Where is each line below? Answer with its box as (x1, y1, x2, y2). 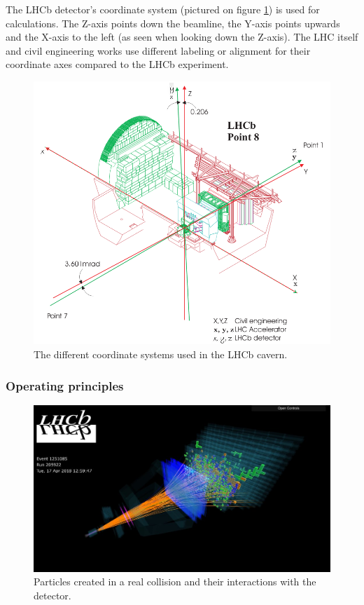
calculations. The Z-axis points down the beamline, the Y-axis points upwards (6, 15, 340, 30)
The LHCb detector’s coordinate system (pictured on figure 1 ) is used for (6, 2, 320, 16)
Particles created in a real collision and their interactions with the (34, 574, 316, 589)
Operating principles (6, 376, 124, 394)
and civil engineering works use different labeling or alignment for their (6, 43, 311, 57)
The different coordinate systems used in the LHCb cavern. (34, 346, 288, 361)
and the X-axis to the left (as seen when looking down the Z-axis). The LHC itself (6, 29, 358, 44)
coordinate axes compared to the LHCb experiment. (6, 57, 229, 72)
